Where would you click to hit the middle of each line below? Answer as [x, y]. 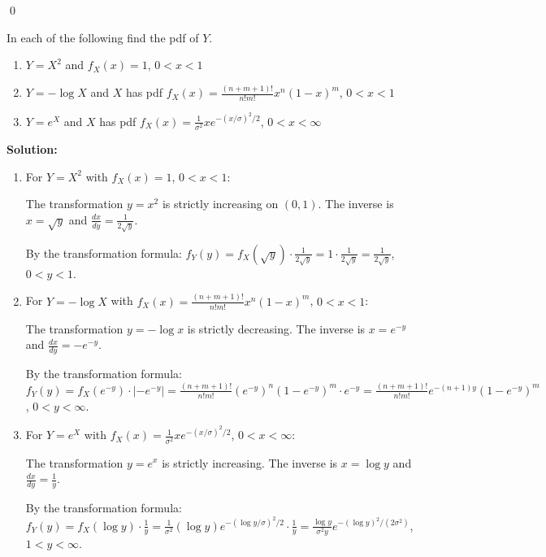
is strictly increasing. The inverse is [250, 462]
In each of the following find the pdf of [103, 37]
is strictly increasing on [220, 204]
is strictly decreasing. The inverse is [276, 328]
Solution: [32, 149]
